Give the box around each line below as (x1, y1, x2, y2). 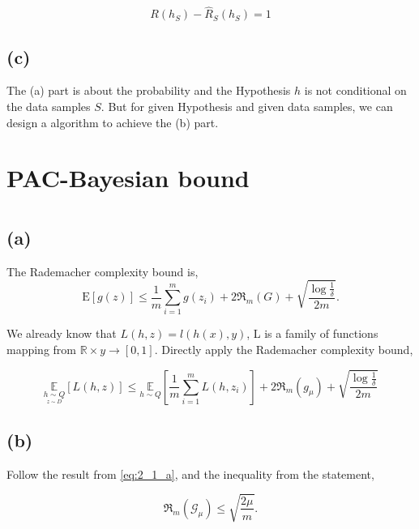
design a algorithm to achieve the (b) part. (6, 113, 219, 130)
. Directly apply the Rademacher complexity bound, (154, 341, 413, 358)
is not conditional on (304, 82, 407, 99)
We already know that (6, 325, 117, 342)
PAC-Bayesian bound (6, 161, 250, 194)
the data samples (6, 98, 91, 115)
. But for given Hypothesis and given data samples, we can (100, 98, 393, 115)
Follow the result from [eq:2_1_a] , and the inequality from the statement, (6, 465, 374, 482)
